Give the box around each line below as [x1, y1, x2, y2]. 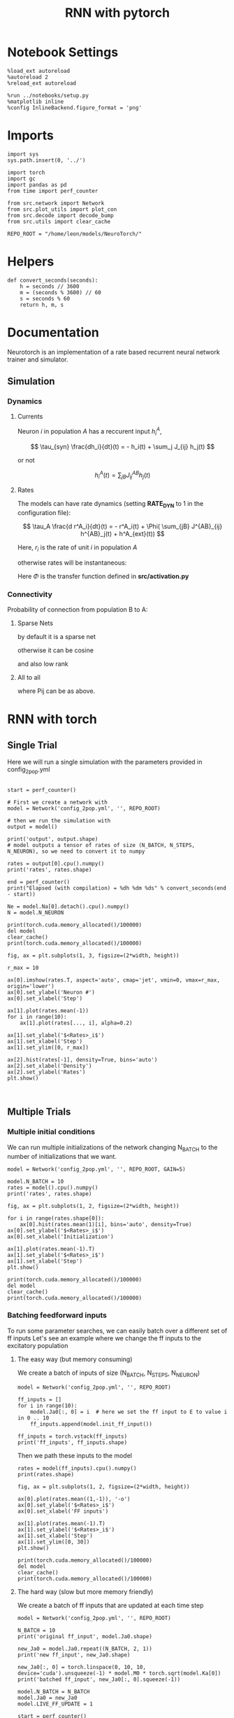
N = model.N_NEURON [7, 909, 64, 916]
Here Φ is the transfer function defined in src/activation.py [17, 572, 189, 580]
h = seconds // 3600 [20, 282, 80, 290]
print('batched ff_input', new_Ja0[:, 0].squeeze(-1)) [17, 1676, 181, 1683]
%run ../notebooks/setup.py [7, 92, 89, 99]
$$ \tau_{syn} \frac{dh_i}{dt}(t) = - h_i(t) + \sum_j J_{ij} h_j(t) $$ [30, 442, 215, 451]
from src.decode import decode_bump [7, 212, 114, 219]
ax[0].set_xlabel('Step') [7, 995, 82, 1003]
